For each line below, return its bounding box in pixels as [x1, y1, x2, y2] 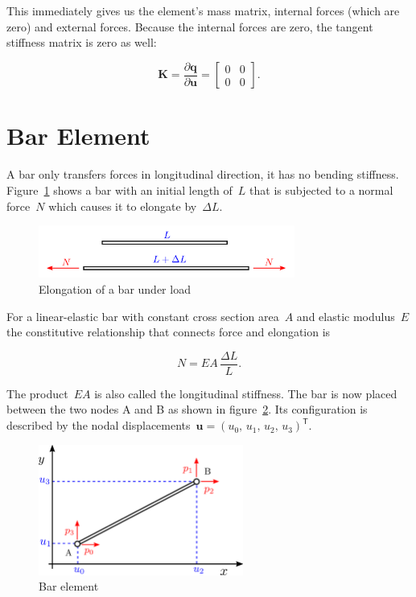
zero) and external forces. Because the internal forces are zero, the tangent [6, 18, 373, 35]
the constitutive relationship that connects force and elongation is [6, 323, 331, 340]
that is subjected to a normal [249, 181, 393, 198]
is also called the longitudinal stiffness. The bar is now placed [94, 385, 397, 401]
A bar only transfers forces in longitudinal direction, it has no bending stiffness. [6, 166, 399, 183]
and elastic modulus [296, 307, 395, 324]
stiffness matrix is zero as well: [6, 34, 157, 51]
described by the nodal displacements [6, 417, 191, 434]
